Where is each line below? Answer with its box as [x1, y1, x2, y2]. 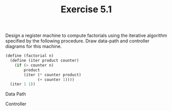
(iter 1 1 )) [10, 82, 36, 87]
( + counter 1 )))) [37, 77, 74, 82]
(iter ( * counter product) [24, 72, 82, 77]
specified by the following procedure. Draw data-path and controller [5, 38, 150, 44]
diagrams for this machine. [5, 43, 62, 50]
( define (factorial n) [5, 53, 54, 58]
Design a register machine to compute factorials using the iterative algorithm [5, 32, 167, 39]
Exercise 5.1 [61, 4, 112, 15]
